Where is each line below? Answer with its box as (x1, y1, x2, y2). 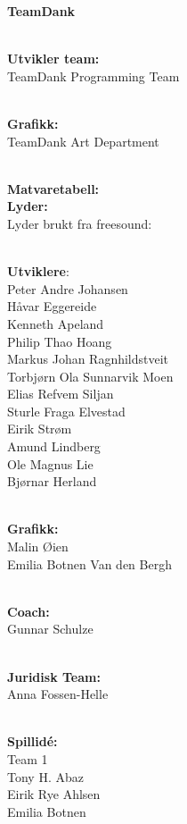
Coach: (7, 601, 50, 620)
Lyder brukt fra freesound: (7, 214, 152, 232)
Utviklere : (7, 262, 69, 281)
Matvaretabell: (7, 179, 100, 198)
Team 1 (7, 749, 48, 768)
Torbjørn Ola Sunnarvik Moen (7, 366, 174, 385)
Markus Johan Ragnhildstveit (7, 349, 169, 368)
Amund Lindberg (7, 437, 101, 456)
